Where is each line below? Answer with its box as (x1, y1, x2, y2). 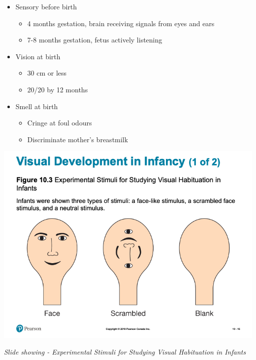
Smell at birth (15, 101, 58, 111)
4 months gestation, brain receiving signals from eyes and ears (27, 18, 215, 28)
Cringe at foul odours (27, 118, 92, 128)
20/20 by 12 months (27, 84, 88, 94)
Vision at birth (15, 51, 61, 61)
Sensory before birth (15, 1, 77, 11)
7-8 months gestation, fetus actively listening (27, 35, 162, 45)
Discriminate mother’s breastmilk (27, 134, 128, 144)
